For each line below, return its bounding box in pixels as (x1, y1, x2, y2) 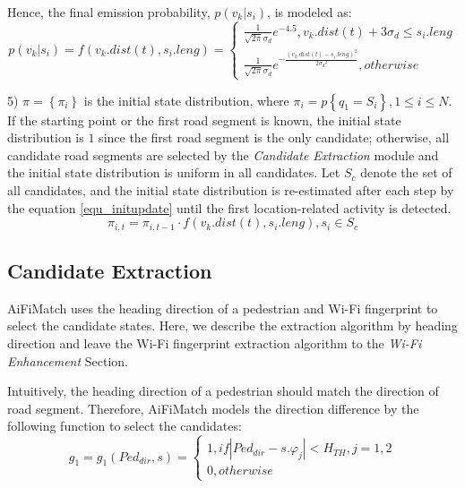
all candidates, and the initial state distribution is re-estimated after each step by (7, 180, 454, 199)
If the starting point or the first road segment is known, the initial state (7, 110, 401, 129)
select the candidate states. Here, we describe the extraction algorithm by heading (7, 316, 458, 335)
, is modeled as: (267, 3, 352, 21)
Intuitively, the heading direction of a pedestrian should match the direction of (7, 381, 439, 400)
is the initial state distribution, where (83, 90, 289, 109)
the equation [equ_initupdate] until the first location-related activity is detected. (7, 198, 452, 217)
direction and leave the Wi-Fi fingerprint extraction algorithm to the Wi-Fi (7, 333, 422, 352)
